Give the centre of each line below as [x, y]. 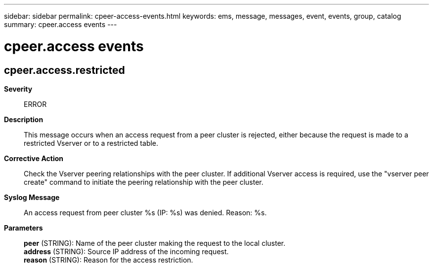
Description [24, 119]
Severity [18, 89]
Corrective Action [34, 158]
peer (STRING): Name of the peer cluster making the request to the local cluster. [155, 243]
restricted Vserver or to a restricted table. [91, 143]
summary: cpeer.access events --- [61, 24]
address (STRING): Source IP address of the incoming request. [126, 251]
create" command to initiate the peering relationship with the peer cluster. [144, 182]
